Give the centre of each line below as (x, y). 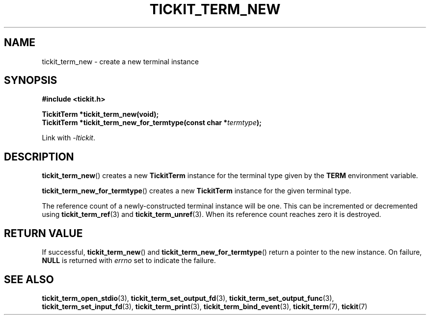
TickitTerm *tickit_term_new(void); (100, 114)
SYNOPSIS (31, 80)
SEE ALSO (29, 279)
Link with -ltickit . (69, 138)
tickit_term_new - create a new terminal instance (120, 61)
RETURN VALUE (43, 233)
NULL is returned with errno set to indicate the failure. (129, 261)
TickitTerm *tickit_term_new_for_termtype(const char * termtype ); (152, 123)
